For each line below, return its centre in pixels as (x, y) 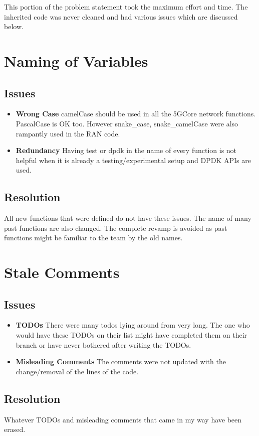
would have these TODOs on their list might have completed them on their (132, 335)
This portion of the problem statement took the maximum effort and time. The (126, 7)
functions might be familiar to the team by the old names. (93, 238)
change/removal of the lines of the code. (77, 371)
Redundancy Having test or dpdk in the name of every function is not (126, 150)
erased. (15, 429)
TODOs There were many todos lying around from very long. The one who (133, 325)
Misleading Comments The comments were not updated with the (121, 361)
